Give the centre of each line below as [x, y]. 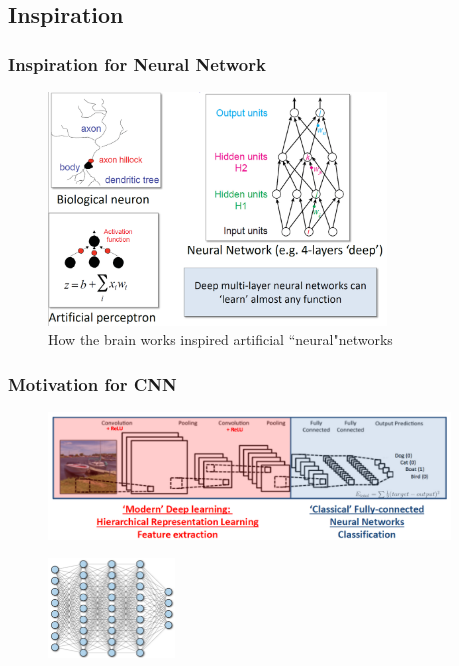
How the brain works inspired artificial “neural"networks [220, 339]
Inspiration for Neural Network [137, 63]
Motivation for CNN [92, 383]
